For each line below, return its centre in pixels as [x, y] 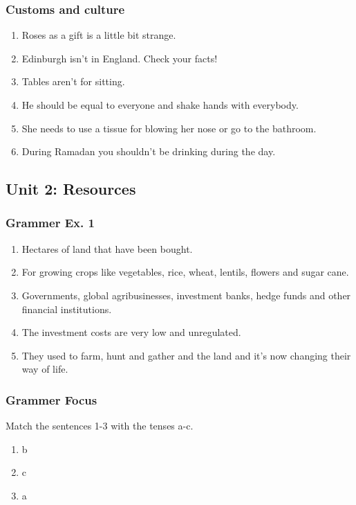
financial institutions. [67, 309]
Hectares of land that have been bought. [107, 248]
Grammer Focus [51, 399]
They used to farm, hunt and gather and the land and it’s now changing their [186, 355]
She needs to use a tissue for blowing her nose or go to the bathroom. [169, 128]
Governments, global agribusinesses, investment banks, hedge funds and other [186, 295]
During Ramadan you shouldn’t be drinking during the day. [149, 151]
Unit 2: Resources [71, 189]
